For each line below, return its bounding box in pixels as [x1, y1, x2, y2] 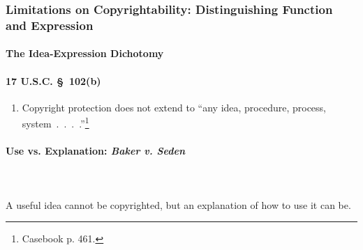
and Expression [6, 16, 94, 33]
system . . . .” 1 [22, 114, 89, 130]
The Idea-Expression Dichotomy [6, 46, 164, 61]
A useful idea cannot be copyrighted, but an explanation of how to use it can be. [6, 197, 351, 212]
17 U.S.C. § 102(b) [6, 73, 101, 88]
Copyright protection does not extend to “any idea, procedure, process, [22, 100, 327, 114]
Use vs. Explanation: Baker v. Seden [6, 143, 186, 158]
